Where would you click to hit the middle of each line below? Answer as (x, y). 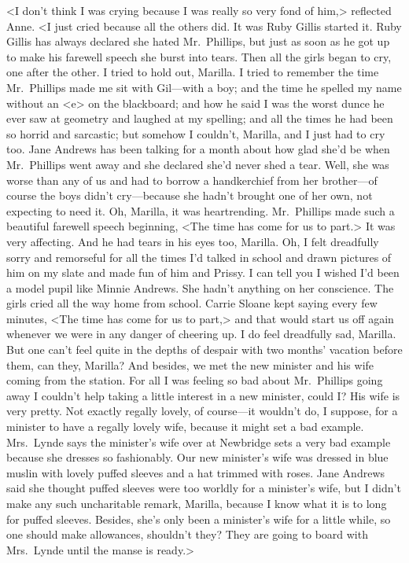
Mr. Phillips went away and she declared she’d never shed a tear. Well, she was (198, 164)
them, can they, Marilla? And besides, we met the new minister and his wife (190, 364)
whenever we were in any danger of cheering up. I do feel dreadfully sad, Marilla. (201, 334)
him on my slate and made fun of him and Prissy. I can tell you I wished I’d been (203, 272)
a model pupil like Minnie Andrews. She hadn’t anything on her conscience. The (200, 287)
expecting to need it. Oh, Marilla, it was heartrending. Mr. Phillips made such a (201, 210)
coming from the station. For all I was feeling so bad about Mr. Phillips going (195, 380)
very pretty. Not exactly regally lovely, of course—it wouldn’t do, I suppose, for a (202, 411)
